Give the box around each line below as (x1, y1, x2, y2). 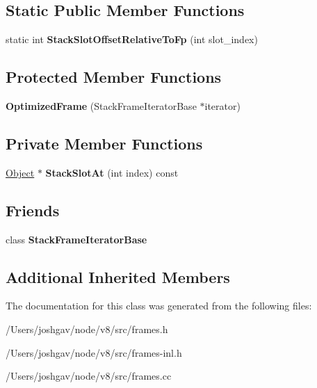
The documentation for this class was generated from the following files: (6, 298, 312, 313)
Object (6, 165, 35, 179)
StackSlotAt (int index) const (45, 165, 179, 179)
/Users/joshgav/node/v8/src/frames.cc (6, 369, 172, 383)
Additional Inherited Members (6, 266, 230, 287)
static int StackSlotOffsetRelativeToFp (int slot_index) (6, 32, 258, 47)
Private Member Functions (6, 132, 203, 154)
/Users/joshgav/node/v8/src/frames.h (6, 321, 168, 336)
